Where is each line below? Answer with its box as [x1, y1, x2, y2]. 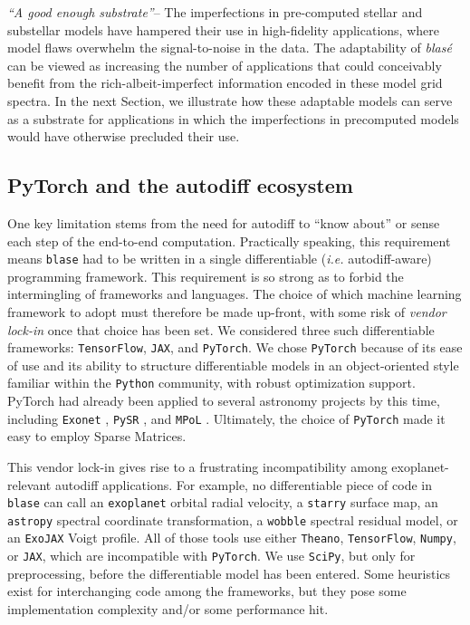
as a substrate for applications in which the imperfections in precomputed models [7, 109, 459, 128]
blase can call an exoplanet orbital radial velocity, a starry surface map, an [7, 493, 438, 512]
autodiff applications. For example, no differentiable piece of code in [54, 475, 433, 494]
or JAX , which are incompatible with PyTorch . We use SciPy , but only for [7, 546, 416, 565]
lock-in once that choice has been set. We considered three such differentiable [7, 320, 435, 339]
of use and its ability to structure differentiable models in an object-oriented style [7, 355, 459, 374]
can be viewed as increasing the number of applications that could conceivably [7, 55, 442, 74]
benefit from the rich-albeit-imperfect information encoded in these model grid [7, 73, 443, 92]
